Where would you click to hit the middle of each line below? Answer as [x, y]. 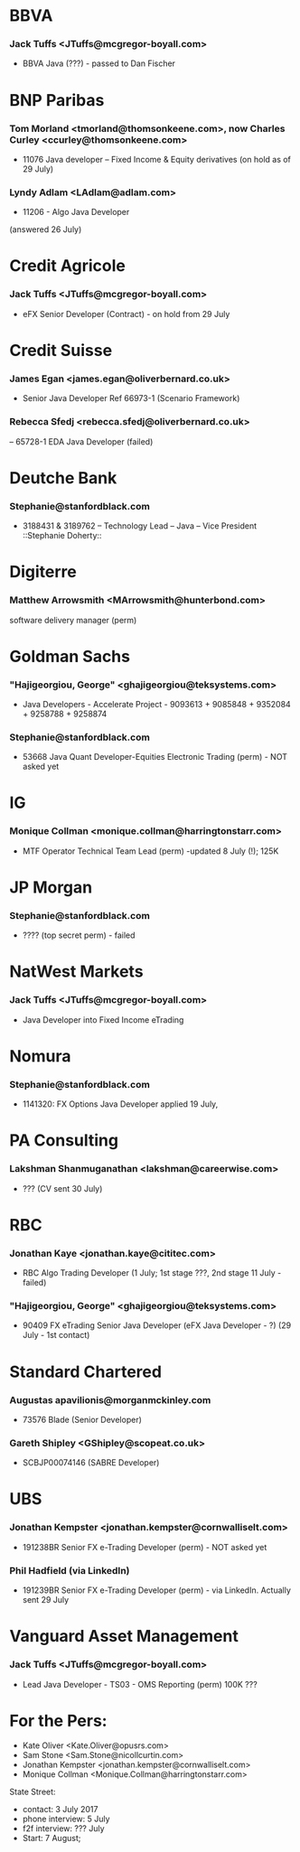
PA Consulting [64, 1141]
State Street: [33, 1792]
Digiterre [43, 572]
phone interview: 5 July [66, 1819]
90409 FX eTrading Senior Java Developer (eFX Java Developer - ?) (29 [157, 1325]
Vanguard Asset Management [124, 1637]
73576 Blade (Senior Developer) [82, 1419]
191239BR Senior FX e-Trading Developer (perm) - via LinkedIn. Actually [157, 1590]
